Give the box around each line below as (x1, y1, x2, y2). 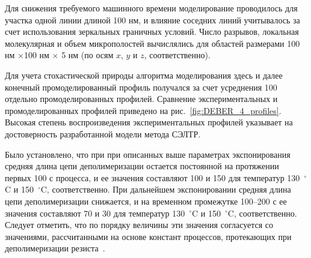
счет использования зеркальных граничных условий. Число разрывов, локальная (5, 25, 299, 38)
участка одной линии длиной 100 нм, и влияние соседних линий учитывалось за (5, 13, 300, 26)
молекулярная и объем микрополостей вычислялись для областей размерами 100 (5, 37, 300, 49)
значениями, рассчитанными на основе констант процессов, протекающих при (5, 230, 292, 242)
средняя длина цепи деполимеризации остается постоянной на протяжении (5, 160, 279, 172)
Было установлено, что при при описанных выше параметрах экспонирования (5, 148, 291, 160)
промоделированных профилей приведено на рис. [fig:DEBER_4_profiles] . (5, 104, 282, 116)
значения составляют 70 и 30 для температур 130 (5, 206, 185, 219)
